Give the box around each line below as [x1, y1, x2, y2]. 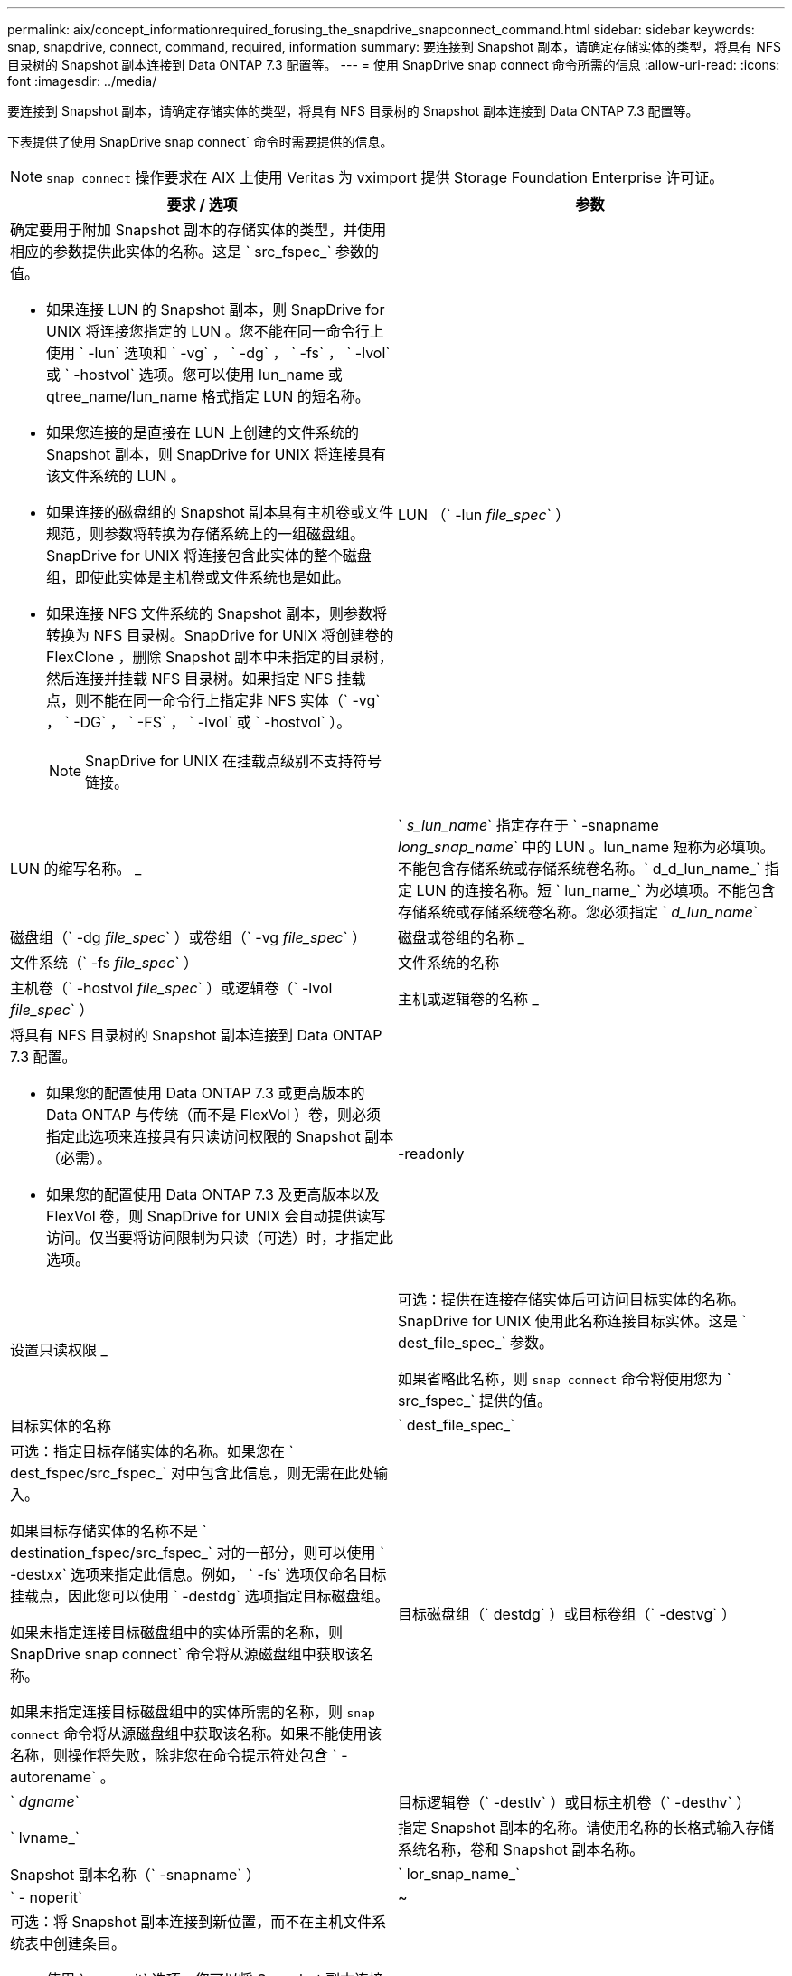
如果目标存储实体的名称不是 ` [10, 1522, 207, 1540]
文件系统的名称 [398, 954, 500, 972]
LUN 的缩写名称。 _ [10, 860, 142, 878]
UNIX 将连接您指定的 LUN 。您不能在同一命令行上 [46, 322, 384, 340]
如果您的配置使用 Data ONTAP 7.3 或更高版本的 [46, 1084, 365, 1102]
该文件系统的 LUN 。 [46, 467, 186, 485]
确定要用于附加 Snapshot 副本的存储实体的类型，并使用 [10, 221, 387, 239]
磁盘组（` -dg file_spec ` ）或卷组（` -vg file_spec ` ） [10, 928, 367, 946]
